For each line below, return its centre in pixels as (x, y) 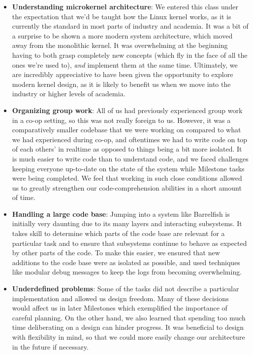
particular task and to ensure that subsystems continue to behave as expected (129, 243)
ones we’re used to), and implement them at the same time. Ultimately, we (125, 64)
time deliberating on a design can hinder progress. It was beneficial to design (128, 327)
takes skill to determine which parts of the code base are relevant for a (118, 233)
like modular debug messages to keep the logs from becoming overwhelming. (127, 272)
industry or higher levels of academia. (69, 94)
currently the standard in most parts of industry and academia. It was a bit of (130, 26)
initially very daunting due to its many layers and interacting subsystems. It (127, 223)
